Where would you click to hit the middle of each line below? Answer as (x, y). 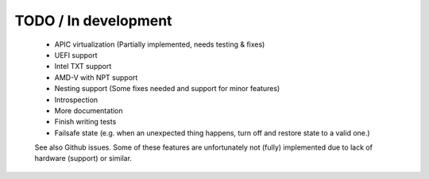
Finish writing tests (85, 122)
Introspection (76, 100)
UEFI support (76, 55)
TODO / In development (93, 21)
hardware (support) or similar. (83, 158)
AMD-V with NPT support (96, 77)
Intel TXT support (83, 67)
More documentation (89, 110)
